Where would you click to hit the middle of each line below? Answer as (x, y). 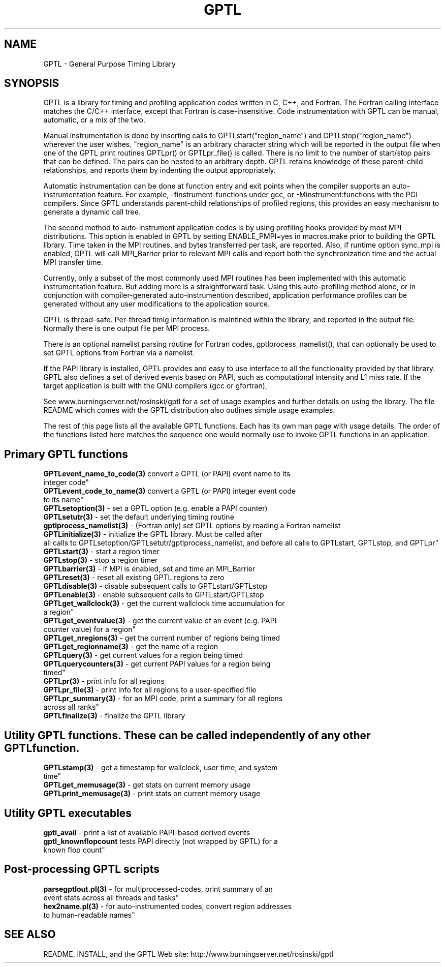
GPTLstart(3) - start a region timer (101, 552)
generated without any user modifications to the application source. (157, 304)
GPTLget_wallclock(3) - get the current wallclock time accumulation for (164, 603)
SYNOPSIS (32, 83)
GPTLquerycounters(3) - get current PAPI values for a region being (157, 664)
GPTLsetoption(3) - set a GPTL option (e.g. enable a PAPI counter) (155, 508)
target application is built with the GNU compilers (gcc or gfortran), (155, 386)
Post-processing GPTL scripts (82, 869)
